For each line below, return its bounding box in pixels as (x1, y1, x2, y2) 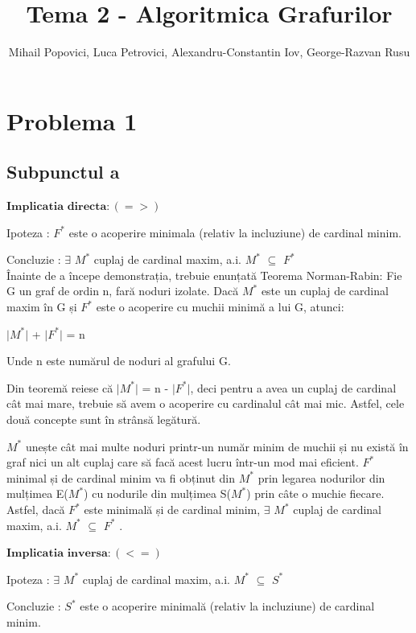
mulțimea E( (6, 485, 68, 502)
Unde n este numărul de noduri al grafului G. (6, 352, 231, 369)
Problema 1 (6, 104, 138, 137)
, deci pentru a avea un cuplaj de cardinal (190, 379, 397, 396)
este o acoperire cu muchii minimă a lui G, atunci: (96, 298, 344, 315)
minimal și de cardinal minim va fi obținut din (6, 469, 236, 486)
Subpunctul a (6, 159, 120, 184)
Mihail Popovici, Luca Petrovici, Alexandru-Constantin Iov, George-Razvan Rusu (8, 43, 410, 60)
